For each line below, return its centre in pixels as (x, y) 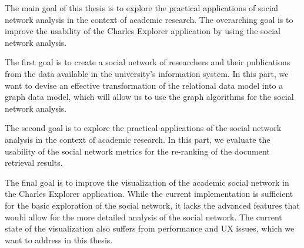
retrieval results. (34, 162)
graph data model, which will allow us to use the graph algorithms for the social (149, 97)
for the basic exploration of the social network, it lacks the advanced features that (152, 205)
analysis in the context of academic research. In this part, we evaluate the (138, 139)
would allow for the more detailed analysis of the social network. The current (143, 217)
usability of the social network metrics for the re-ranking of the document (137, 151)
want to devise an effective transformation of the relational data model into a (144, 85)
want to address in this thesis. (59, 239)
